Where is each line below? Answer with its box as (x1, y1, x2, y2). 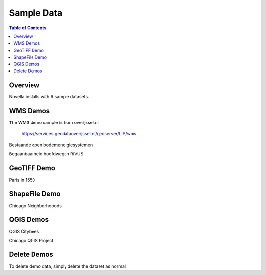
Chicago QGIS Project (9, 237, 54, 243)
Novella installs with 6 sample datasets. (9, 93, 89, 99)
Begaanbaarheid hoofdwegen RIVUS (9, 151, 84, 157)
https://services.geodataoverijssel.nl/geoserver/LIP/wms (21, 131, 137, 137)
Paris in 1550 (9, 177, 35, 183)
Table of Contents (9, 25, 47, 31)
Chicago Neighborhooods (9, 202, 62, 209)
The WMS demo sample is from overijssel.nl (9, 120, 99, 125)
